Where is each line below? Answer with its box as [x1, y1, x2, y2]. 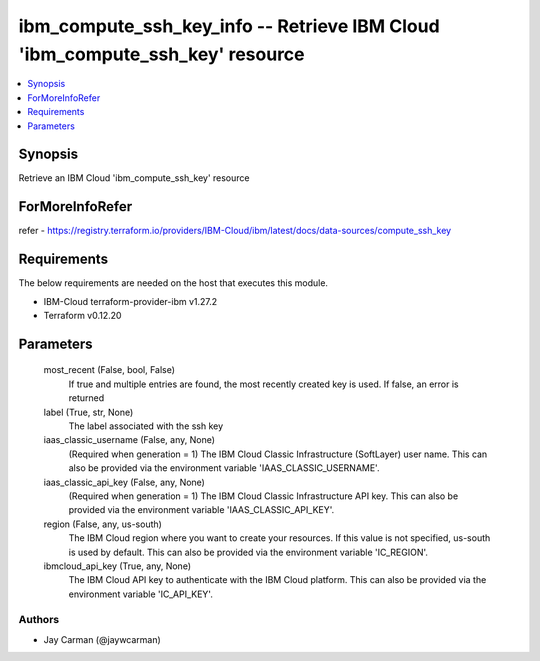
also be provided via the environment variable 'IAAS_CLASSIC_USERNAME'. [68, 462, 380, 474]
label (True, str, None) [43, 406, 134, 418]
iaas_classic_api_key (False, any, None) [43, 476, 205, 488]
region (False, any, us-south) [43, 518, 162, 530]
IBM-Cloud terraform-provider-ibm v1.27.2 [43, 295, 218, 307]
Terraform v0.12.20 [43, 310, 122, 322]
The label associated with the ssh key [68, 420, 224, 432]
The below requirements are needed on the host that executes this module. [18, 277, 329, 289]
